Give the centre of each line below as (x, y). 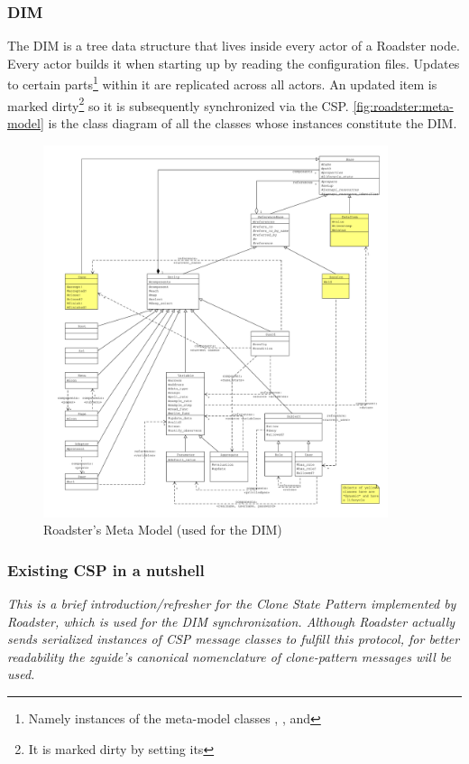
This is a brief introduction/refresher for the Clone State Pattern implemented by (232, 604)
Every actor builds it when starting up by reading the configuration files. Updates (234, 63)
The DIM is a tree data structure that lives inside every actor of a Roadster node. (234, 46)
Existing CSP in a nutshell (106, 569)
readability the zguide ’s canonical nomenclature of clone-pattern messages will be (229, 656)
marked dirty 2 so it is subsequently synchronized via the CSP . (178, 104)
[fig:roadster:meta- (403, 105)
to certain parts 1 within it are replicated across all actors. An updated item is (222, 83)
